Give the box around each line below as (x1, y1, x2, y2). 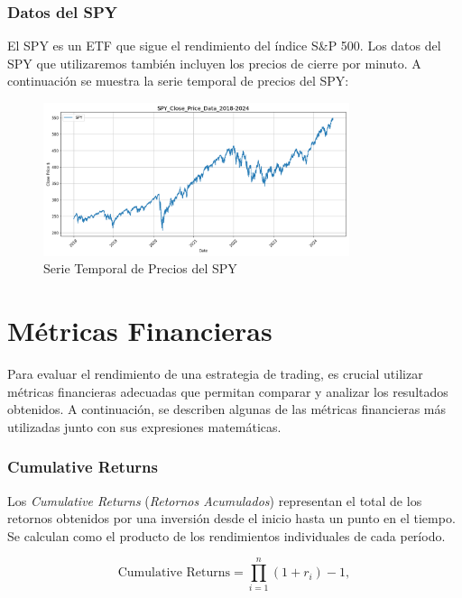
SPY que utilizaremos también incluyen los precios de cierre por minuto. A (7, 53, 421, 72)
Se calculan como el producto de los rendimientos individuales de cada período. (7, 526, 446, 545)
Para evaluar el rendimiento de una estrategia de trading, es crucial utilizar (7, 363, 423, 382)
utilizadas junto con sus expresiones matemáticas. (7, 417, 282, 436)
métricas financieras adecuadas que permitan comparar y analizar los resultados (7, 382, 448, 400)
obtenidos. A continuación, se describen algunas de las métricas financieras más (7, 400, 447, 419)
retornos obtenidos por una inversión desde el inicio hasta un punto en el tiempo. (7, 509, 456, 528)
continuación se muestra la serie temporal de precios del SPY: (7, 71, 349, 90)
